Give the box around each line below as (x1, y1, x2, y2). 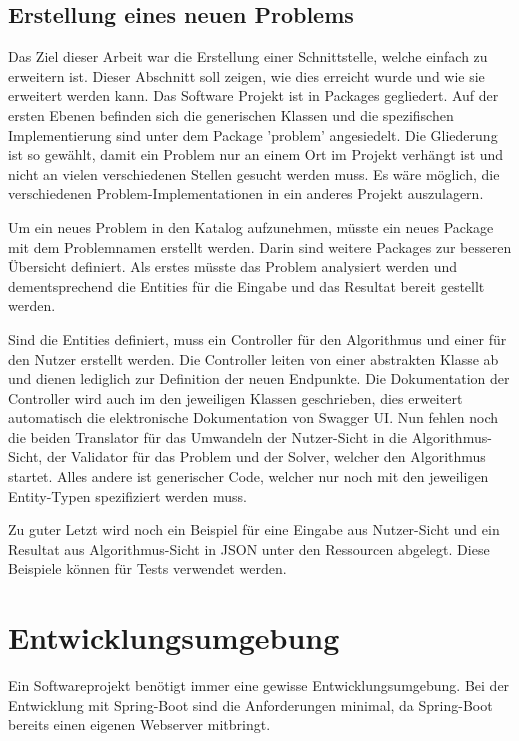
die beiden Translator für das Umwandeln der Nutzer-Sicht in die (8, 426, 407, 447)
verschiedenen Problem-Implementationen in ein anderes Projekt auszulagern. (8, 183, 484, 204)
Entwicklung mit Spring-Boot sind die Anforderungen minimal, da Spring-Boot (8, 694, 493, 715)
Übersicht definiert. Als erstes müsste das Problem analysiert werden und (8, 256, 458, 277)
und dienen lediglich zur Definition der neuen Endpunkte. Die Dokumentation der (8, 368, 510, 389)
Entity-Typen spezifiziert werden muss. (8, 485, 247, 506)
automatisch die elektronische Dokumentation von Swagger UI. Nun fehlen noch (8, 407, 499, 428)
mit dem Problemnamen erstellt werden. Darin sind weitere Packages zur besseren (8, 236, 512, 257)
